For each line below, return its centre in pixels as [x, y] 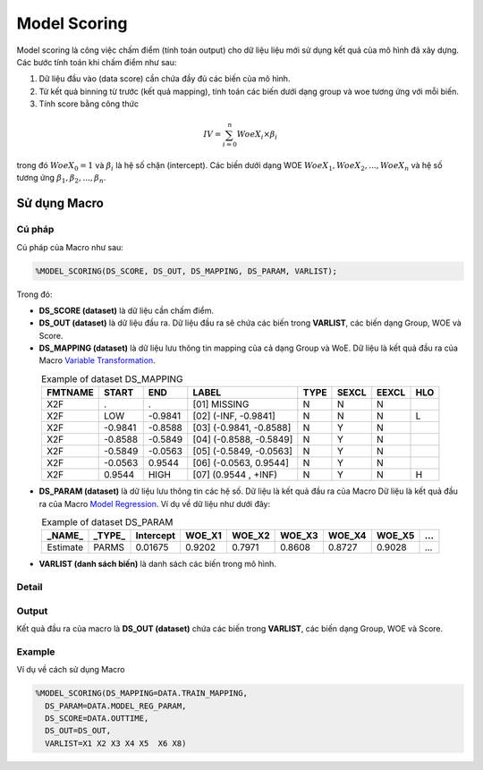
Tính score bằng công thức [89, 104]
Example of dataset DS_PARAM [107, 522]
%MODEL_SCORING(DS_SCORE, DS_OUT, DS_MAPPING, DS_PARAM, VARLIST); [186, 271]
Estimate [65, 547]
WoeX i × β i [257, 136]
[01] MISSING [221, 404]
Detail [30, 588]
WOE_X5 [395, 536]
